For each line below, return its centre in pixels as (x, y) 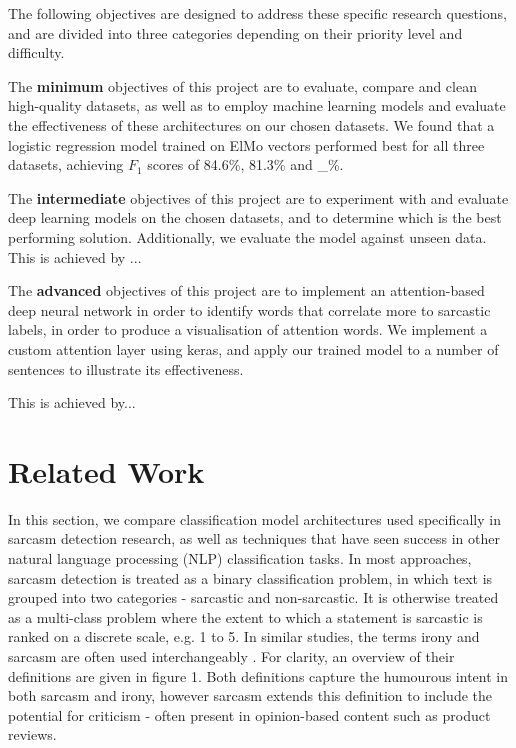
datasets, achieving (66, 164)
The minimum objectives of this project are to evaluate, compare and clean (242, 85)
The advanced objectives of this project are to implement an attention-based (246, 290)
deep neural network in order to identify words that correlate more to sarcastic (249, 309)
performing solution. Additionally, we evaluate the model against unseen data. (247, 236)
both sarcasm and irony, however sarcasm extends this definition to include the (250, 695)
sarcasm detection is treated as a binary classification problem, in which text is (250, 577)
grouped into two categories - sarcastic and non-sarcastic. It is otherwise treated (253, 597)
